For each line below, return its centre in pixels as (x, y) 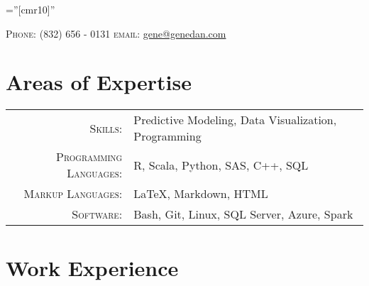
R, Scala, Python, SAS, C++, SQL (221, 165)
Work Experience (92, 267)
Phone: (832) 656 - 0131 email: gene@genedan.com (116, 33)
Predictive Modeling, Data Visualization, (235, 120)
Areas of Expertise (99, 82)
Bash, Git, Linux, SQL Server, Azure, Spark (243, 214)
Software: (97, 214)
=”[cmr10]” (31, 9)
